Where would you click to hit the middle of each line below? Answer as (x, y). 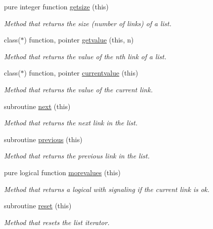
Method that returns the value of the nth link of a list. (85, 56)
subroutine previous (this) (43, 139)
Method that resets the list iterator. (57, 222)
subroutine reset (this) (38, 206)
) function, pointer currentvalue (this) (81, 73)
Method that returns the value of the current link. (78, 89)
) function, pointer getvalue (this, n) (79, 40)
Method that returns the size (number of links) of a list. (88, 23)
